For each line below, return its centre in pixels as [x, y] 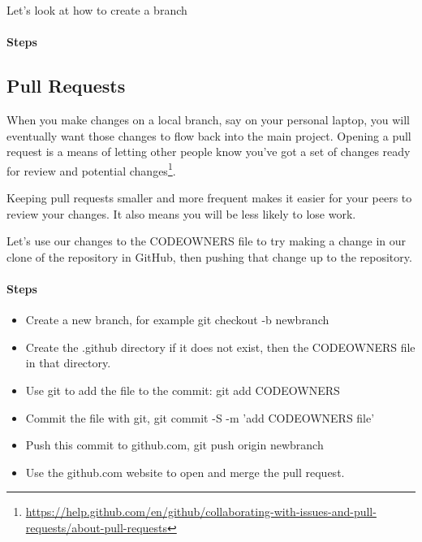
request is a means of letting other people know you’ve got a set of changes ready [209, 152]
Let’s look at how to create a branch [97, 10]
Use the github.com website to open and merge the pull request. [185, 472]
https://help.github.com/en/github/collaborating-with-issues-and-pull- [201, 512]
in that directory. [68, 363]
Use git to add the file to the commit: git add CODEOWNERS [183, 390]
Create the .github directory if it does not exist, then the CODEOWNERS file [220, 347]
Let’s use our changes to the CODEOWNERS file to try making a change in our [207, 241]
